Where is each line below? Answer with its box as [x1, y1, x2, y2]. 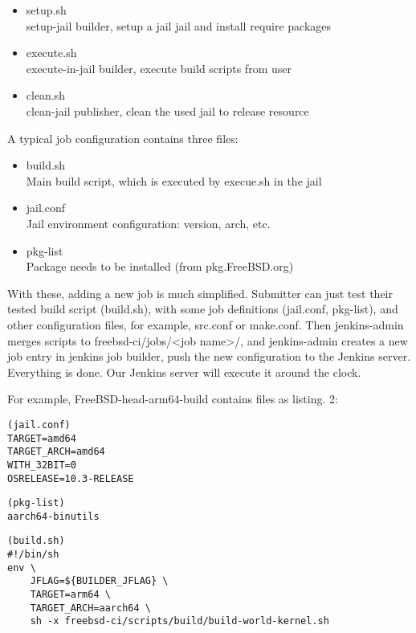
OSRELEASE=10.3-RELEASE [7, 472, 134, 484]
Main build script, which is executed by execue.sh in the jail [26, 172, 322, 189]
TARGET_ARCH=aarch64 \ [30, 602, 151, 614]
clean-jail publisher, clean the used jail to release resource [26, 102, 309, 119]
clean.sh [26, 87, 66, 104]
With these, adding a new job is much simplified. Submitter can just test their [7, 284, 393, 301]
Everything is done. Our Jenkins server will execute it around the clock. [7, 363, 361, 380]
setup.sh [26, 2, 67, 18]
